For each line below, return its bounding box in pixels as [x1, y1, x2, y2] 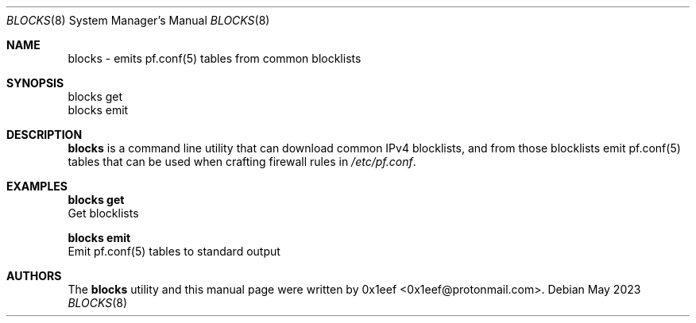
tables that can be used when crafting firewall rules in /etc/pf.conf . [68, 155, 416, 168]
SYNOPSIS [6, 76, 64, 90]
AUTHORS [6, 269, 62, 283]
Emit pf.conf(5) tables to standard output [68, 244, 280, 258]
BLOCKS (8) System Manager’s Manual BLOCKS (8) [6, 13, 270, 27]
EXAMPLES [6, 179, 68, 193]
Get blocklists [68, 206, 139, 220]
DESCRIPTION [6, 128, 83, 141]
